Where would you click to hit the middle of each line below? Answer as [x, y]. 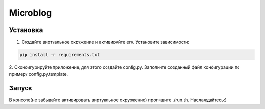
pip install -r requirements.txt [60, 55]
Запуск [21, 88]
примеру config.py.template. [39, 74]
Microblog [30, 13]
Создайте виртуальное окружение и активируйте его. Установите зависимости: [106, 42]
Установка [26, 30]
